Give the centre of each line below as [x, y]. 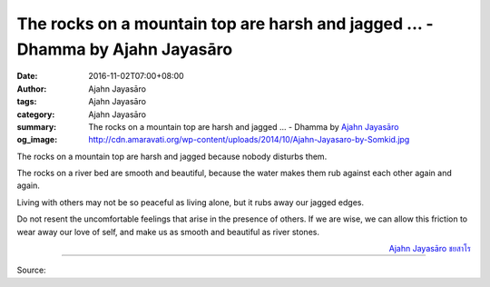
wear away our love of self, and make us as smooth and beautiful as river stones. [168, 232]
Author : [32, 89]
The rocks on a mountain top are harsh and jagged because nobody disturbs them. [172, 156]
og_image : [37, 140]
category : [36, 114]
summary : [37, 126]
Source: [31, 270]
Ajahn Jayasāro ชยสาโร [430, 249]
